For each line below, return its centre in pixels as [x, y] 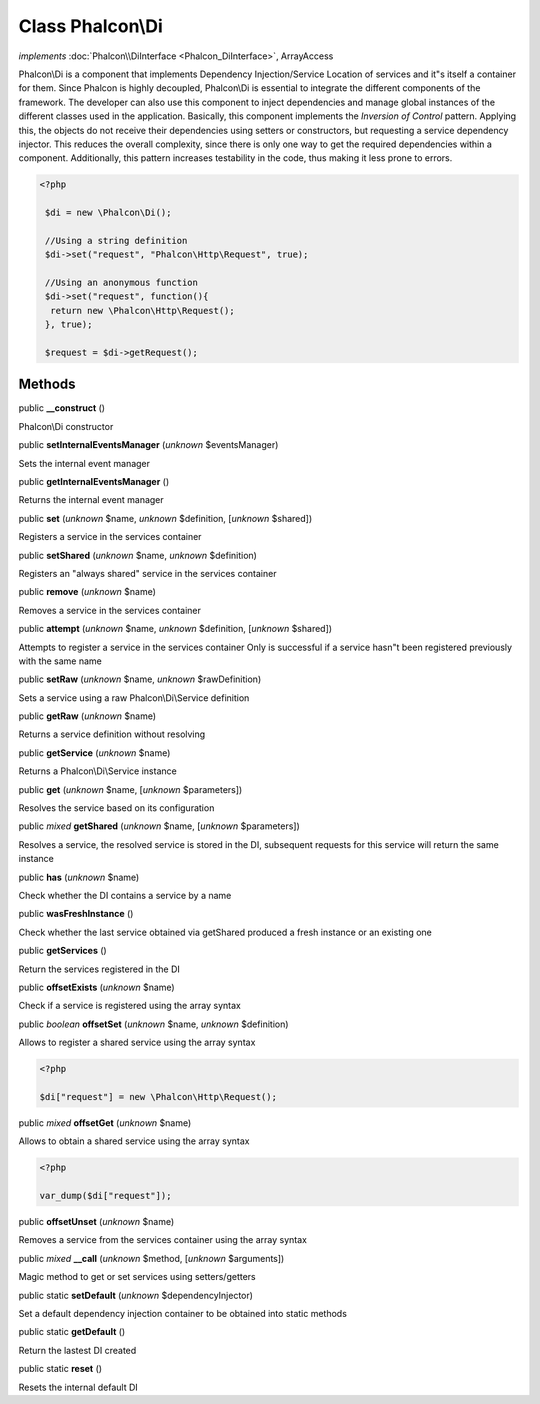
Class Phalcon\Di [91, 26]
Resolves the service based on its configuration [116, 808]
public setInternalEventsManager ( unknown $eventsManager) [148, 445]
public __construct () [61, 408]
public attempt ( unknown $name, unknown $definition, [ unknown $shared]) [175, 629]
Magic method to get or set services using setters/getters [137, 1277]
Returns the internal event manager [91, 500]
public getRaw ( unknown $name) [87, 716]
